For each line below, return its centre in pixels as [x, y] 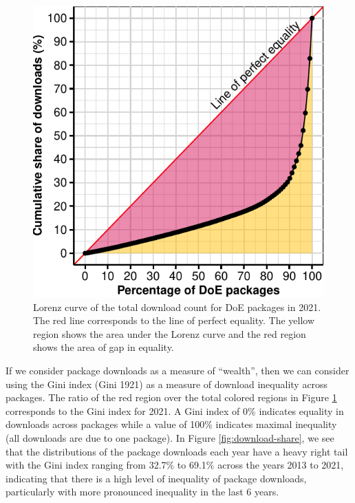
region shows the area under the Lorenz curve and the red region [170, 333]
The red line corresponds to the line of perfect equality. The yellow [174, 320]
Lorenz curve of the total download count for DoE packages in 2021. [177, 307]
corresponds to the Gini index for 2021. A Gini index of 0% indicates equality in [175, 410]
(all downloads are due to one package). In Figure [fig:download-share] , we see [170, 437]
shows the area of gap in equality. [104, 347]
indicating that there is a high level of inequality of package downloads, [156, 478]
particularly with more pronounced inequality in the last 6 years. [142, 492]
